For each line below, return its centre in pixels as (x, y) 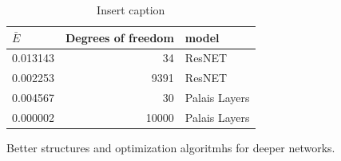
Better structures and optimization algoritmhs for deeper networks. (171, 148)
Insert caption (131, 10)
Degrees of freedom (119, 37)
